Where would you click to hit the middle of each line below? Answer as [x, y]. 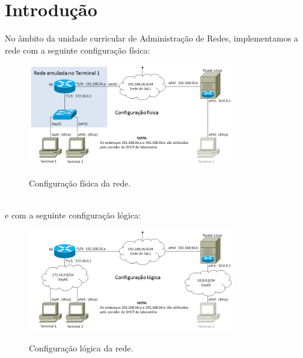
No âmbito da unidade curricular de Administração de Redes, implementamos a [151, 38]
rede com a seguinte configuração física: [78, 50]
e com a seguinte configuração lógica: [73, 214]
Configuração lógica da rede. [81, 347]
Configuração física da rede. [80, 183]
